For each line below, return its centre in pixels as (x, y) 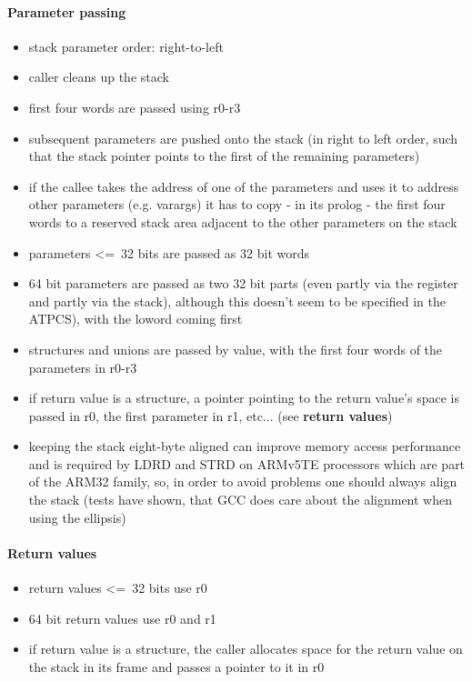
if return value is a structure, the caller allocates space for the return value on (246, 649)
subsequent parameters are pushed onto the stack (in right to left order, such (243, 138)
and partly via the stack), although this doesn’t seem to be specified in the (237, 301)
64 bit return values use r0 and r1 (122, 618)
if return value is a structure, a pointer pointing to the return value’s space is (244, 398)
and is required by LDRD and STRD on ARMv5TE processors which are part (247, 463)
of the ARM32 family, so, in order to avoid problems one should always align (243, 481)
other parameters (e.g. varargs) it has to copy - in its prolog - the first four (237, 204)
